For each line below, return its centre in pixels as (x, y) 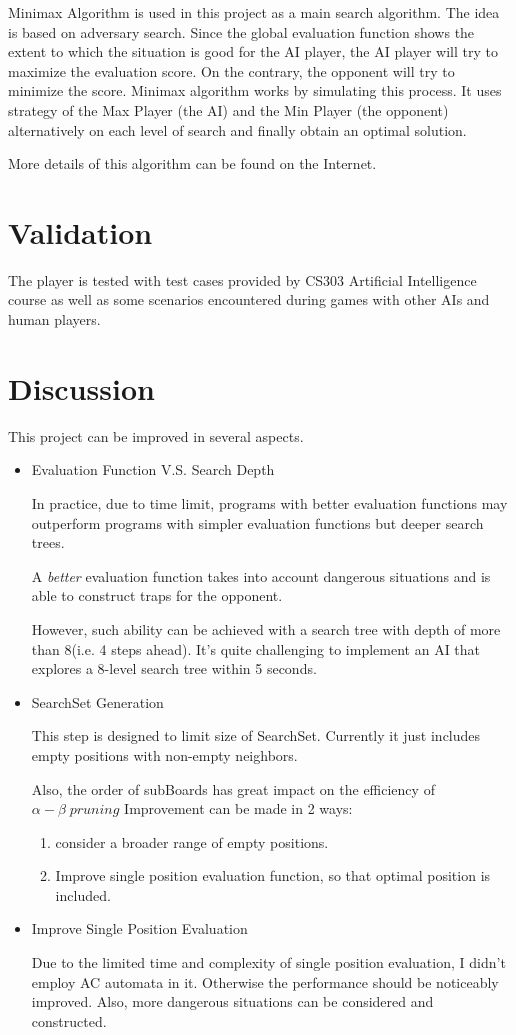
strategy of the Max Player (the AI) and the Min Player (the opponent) (228, 109)
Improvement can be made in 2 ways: (238, 808)
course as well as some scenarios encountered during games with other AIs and (249, 299)
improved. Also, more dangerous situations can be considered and (232, 1001)
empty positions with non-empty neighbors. (164, 754)
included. (83, 894)
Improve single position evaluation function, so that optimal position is (273, 875)
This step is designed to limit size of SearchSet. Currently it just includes (256, 735)
